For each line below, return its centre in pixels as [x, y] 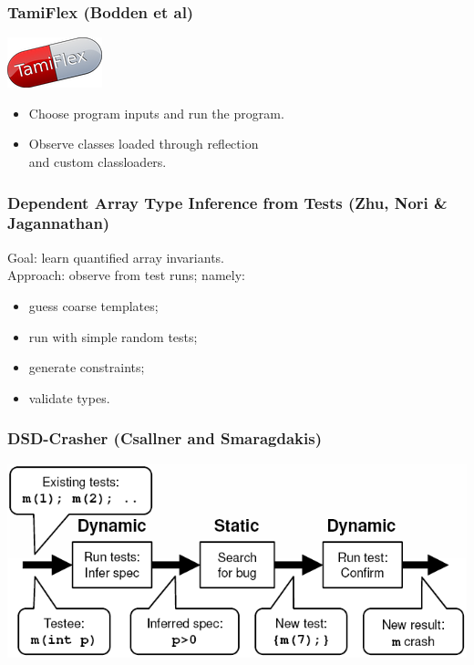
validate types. [69, 397]
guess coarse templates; [93, 305]
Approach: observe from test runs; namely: [126, 275]
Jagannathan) [59, 223]
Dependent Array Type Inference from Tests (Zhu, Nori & [227, 202]
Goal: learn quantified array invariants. [116, 257]
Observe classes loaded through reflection [144, 144]
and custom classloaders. [98, 161]
